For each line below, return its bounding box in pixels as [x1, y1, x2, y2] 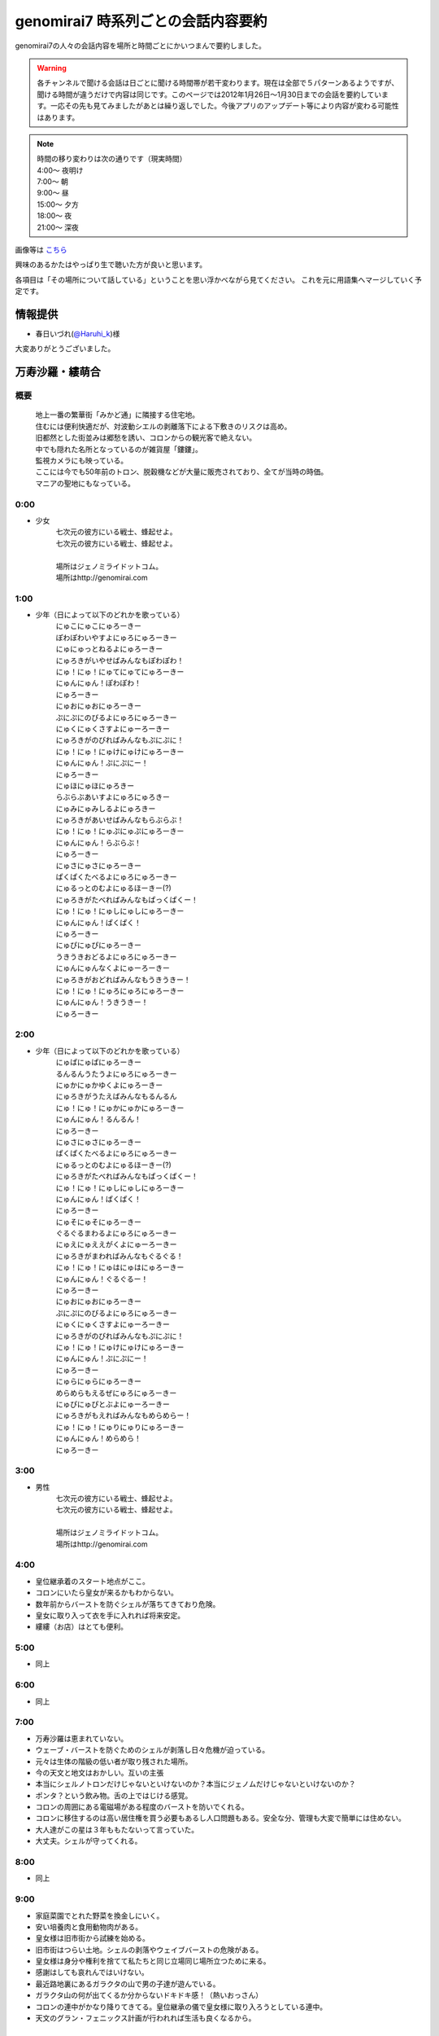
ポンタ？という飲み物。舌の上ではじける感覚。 [35, 1790, 193, 1800]
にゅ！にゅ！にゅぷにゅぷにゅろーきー [55, 827, 185, 836]
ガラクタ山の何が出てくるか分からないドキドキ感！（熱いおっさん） [35, 1990, 263, 2000]
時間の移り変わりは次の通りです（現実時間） [37, 154, 187, 164]
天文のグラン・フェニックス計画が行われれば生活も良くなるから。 [35, 2013, 256, 2023]
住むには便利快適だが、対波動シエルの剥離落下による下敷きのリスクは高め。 [35, 421, 292, 431]
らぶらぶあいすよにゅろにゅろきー [55, 792, 170, 802]
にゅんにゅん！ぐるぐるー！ [55, 1274, 149, 1283]
